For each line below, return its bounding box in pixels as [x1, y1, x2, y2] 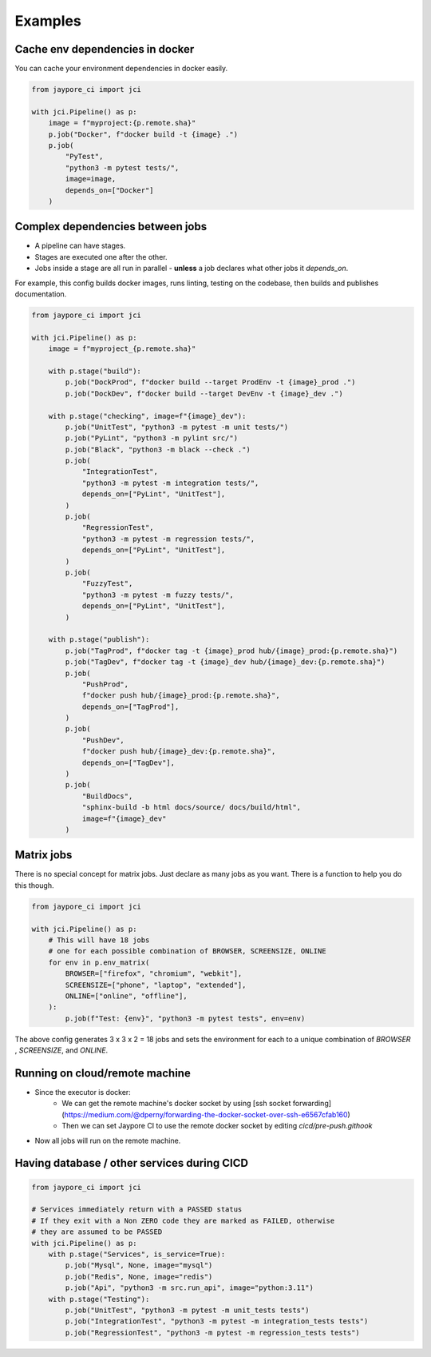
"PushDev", [81, 735, 125, 745]
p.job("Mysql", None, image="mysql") [65, 1261, 213, 1270]
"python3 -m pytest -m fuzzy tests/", [81, 590, 235, 599]
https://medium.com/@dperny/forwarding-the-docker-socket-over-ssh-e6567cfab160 [64, 1109, 348, 1119]
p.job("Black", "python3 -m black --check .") [65, 444, 251, 454]
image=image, [65, 174, 117, 184]
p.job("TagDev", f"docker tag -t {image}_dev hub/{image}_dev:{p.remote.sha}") [65, 658, 386, 667]
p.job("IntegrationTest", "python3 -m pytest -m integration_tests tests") [65, 1317, 369, 1326]
